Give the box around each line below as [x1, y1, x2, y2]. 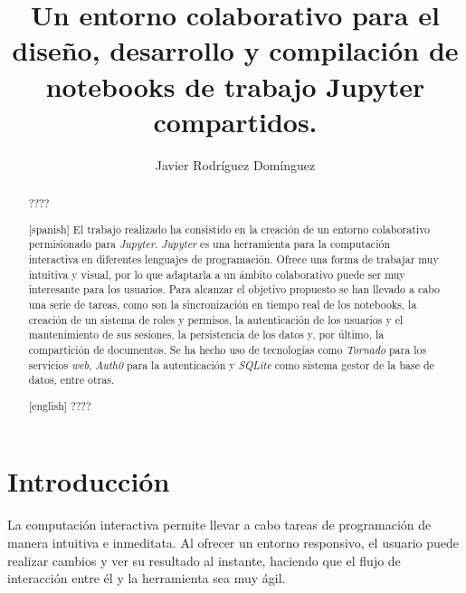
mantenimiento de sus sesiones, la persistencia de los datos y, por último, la [28, 327, 385, 342]
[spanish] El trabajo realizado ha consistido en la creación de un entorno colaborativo [28, 221, 431, 236]
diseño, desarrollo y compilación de [12, 32, 459, 69]
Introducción [7, 463, 170, 500]
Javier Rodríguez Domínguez [155, 155, 316, 174]
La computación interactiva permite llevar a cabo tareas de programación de [7, 515, 432, 534]
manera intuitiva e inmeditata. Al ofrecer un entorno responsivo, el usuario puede [7, 532, 460, 551]
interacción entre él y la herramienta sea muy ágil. [7, 569, 286, 588]
